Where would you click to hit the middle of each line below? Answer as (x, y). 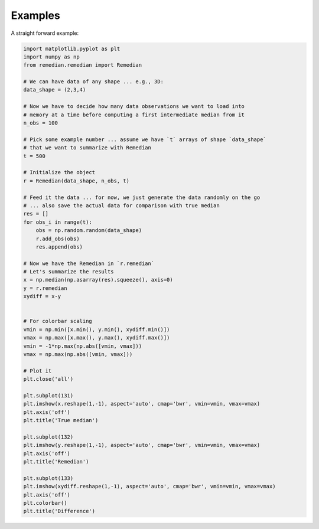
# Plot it (38, 371)
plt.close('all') (48, 379)
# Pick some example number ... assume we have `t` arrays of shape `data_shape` (145, 139)
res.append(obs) (59, 247)
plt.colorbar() (45, 503)
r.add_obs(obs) (58, 239)
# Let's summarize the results (69, 272)
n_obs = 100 (41, 123)
